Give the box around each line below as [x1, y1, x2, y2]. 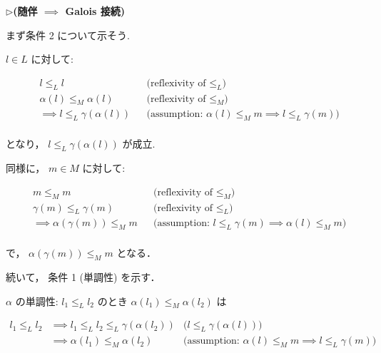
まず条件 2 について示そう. [6, 27, 130, 42]
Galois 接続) [65, 4, 125, 18]
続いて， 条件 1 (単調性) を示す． [6, 270, 161, 284]
